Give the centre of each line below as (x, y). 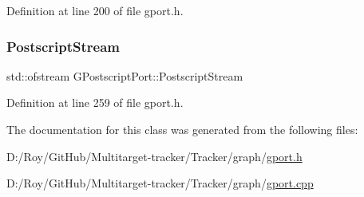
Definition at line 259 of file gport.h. (95, 102)
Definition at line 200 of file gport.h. (95, 10)
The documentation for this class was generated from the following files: (182, 129)
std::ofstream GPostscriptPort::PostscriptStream (125, 75)
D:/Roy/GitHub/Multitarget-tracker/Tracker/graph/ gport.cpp (160, 183)
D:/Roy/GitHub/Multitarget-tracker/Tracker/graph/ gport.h (154, 156)
